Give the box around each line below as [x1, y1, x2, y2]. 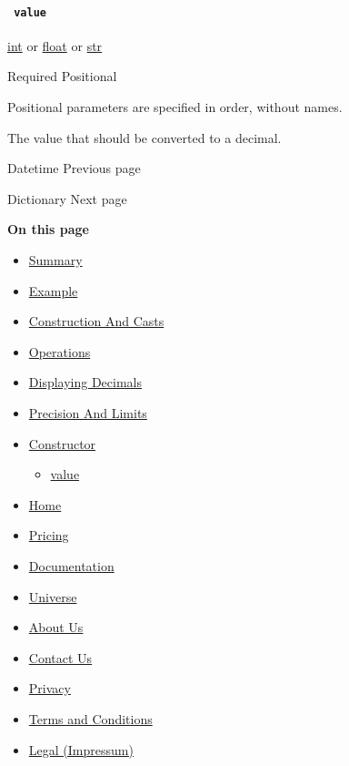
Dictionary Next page [7, 189, 127, 208]
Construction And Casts [28, 312, 165, 331]
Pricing [28, 526, 69, 545]
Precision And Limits [28, 403, 147, 422]
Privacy [28, 679, 71, 698]
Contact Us [28, 648, 93, 667]
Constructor [28, 434, 96, 453]
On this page [7, 220, 89, 239]
